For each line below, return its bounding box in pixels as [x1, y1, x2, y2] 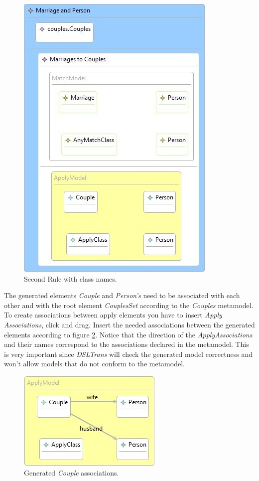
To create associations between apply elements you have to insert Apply [4, 310, 222, 320]
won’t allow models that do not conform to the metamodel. [4, 358, 185, 369]
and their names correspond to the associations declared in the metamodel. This [4, 339, 249, 349]
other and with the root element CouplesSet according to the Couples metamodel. [4, 300, 254, 310]
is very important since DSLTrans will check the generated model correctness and [4, 348, 253, 359]
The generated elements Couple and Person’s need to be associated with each [4, 290, 240, 301]
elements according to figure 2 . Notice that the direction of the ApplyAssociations [4, 329, 253, 339]
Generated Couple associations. [24, 467, 119, 478]
